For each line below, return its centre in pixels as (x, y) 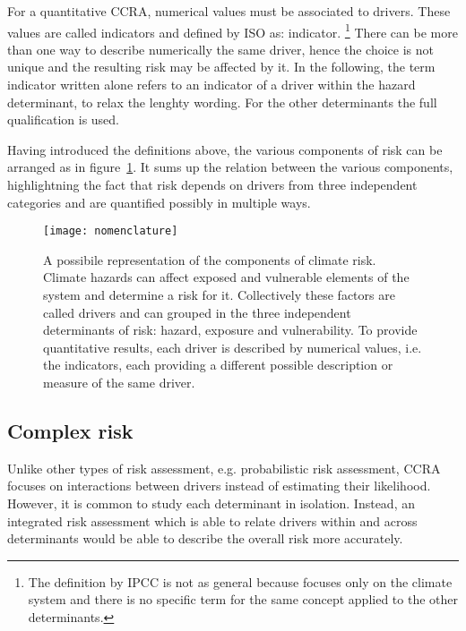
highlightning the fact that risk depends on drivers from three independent (212, 184)
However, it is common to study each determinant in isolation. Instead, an (211, 503)
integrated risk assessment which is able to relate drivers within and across (212, 520)
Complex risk (70, 430)
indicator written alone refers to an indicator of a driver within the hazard (211, 85)
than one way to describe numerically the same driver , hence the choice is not (220, 49)
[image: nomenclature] (111, 231)
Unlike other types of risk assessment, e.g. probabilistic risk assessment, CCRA (224, 468)
